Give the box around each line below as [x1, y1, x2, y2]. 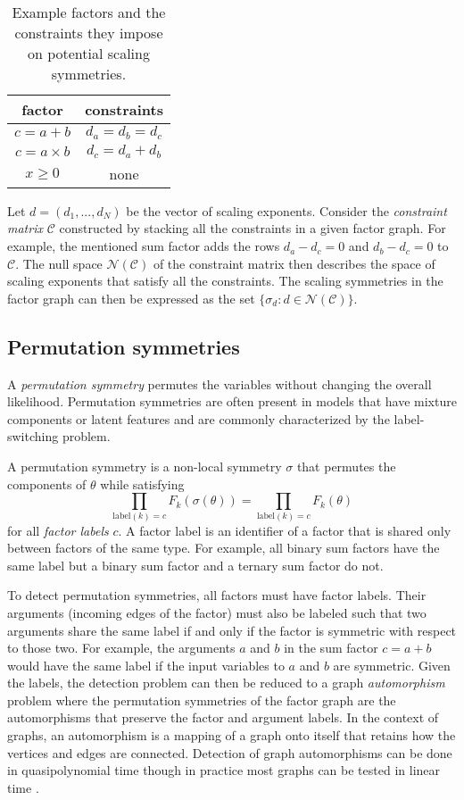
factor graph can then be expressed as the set [7, 288, 255, 307]
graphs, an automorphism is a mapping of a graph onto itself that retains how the [7, 726, 456, 745]
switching [7, 427, 59, 446]
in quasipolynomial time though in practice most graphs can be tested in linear [7, 761, 441, 779]
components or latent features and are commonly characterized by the [7, 409, 390, 428]
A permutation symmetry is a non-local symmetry [7, 457, 282, 476]
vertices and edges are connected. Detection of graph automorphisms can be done [7, 743, 452, 762]
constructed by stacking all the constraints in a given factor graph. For [59, 219, 446, 237]
